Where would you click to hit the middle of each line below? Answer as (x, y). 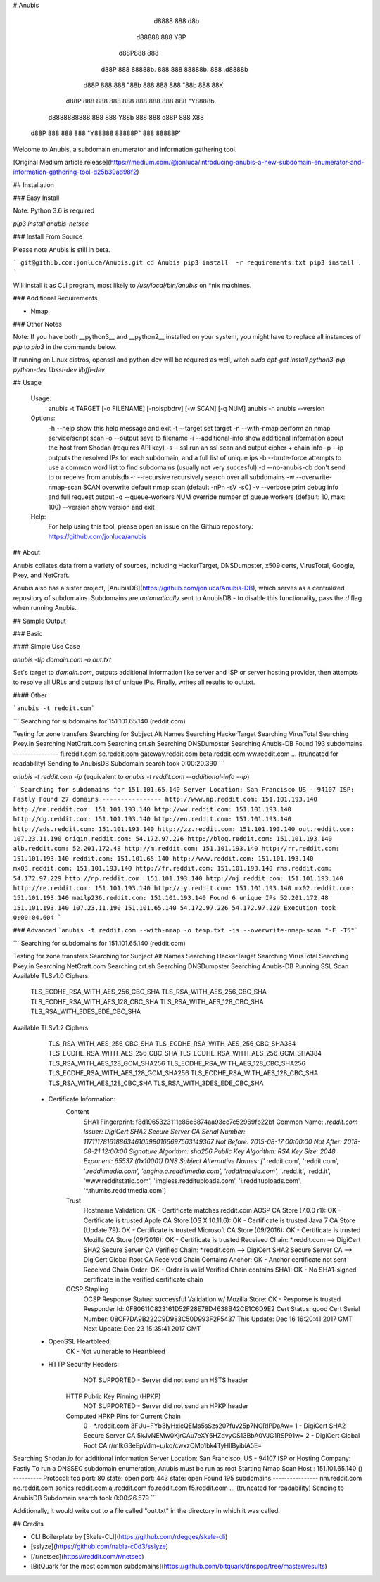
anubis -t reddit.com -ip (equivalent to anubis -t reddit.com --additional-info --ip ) (131, 776)
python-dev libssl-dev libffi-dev (59, 369)
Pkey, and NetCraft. (42, 575)
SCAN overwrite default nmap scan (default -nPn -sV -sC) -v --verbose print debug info (211, 487)
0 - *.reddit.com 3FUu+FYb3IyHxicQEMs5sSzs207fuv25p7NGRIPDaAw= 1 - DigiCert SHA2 (215, 1426)
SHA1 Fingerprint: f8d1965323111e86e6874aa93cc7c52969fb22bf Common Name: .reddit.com (221, 1122)
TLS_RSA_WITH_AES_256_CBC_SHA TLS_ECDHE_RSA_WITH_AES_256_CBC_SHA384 (172, 1043)
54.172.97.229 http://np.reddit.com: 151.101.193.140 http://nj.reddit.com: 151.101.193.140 (178, 878)
